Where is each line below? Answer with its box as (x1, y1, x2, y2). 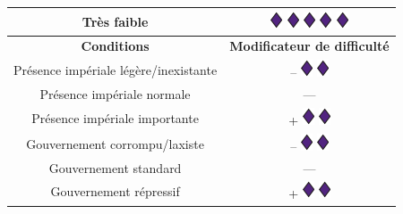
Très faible (81, 12, 149, 30)
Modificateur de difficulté (229, 37, 390, 55)
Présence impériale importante (31, 108, 199, 127)
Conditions (81, 37, 150, 55)
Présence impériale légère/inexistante (13, 61, 218, 79)
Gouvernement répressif (50, 182, 180, 201)
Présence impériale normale (39, 85, 191, 103)
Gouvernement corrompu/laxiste (26, 134, 204, 152)
